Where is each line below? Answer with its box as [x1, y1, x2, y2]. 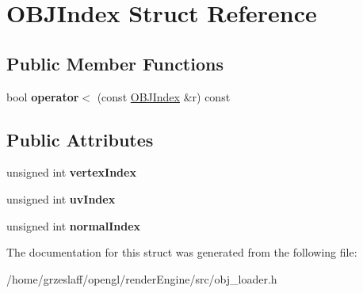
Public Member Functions [6, 51, 224, 75]
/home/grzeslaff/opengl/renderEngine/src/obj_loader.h [6, 270, 277, 287]
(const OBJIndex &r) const [97, 88, 231, 105]
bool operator [6, 88, 79, 105]
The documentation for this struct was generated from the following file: [6, 244, 357, 261]
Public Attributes [6, 127, 154, 151]
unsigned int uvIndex [6, 190, 116, 207]
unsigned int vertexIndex [6, 164, 136, 181]
